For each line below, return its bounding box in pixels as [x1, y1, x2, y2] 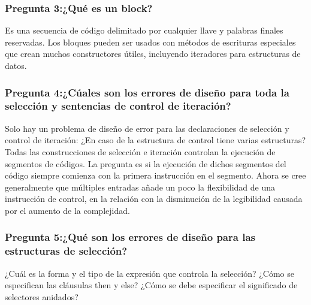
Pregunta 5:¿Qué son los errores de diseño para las [5, 229, 255, 244]
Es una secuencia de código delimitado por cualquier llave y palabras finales [5, 24, 283, 37]
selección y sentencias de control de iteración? [5, 98, 231, 113]
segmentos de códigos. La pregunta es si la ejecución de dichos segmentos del [5, 157, 286, 170]
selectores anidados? [5, 290, 78, 303]
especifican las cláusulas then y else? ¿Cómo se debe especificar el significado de [5, 279, 298, 291]
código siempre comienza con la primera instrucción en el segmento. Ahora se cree [5, 169, 306, 182]
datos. [5, 59, 27, 71]
